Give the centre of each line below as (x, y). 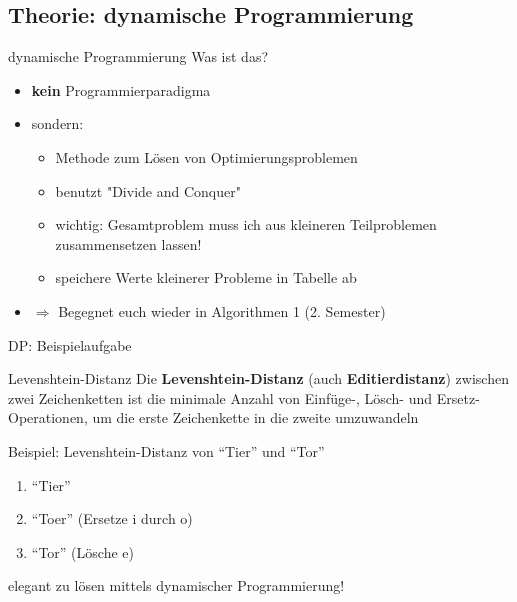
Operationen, (48, 417)
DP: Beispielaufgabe (70, 344)
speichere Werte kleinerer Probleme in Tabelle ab (206, 277)
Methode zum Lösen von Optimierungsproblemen (206, 156)
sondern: (57, 123)
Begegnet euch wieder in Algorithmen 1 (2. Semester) (222, 310)
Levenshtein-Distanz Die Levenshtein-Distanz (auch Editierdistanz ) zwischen (258, 378)
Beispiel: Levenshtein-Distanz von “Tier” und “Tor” (166, 450)
